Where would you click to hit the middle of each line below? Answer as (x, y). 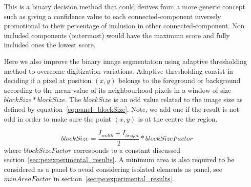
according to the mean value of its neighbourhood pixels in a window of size (118, 90)
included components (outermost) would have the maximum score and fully (117, 35)
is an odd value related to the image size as (178, 99)
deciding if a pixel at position (48, 80)
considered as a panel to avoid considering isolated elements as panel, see (113, 169)
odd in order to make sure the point (58, 118)
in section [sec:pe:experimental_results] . (114, 178)
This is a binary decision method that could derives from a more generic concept (125, 6)
